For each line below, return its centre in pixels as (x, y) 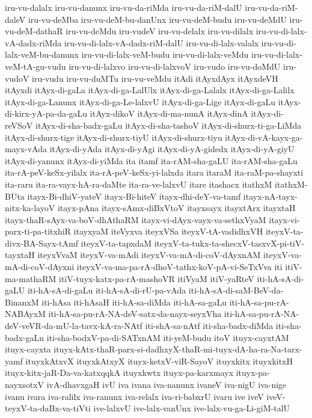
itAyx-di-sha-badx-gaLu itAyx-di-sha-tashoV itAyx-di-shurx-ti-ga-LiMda (168, 125)
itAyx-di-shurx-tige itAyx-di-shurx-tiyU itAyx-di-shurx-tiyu (114, 137)
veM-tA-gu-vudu (35, 66)
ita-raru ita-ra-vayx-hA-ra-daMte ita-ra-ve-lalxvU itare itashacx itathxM (139, 184)
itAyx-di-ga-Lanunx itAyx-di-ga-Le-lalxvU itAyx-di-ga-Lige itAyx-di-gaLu (140, 101)
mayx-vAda (26, 149)
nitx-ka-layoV (30, 208)
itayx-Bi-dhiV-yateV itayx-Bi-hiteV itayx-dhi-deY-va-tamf (134, 196)
